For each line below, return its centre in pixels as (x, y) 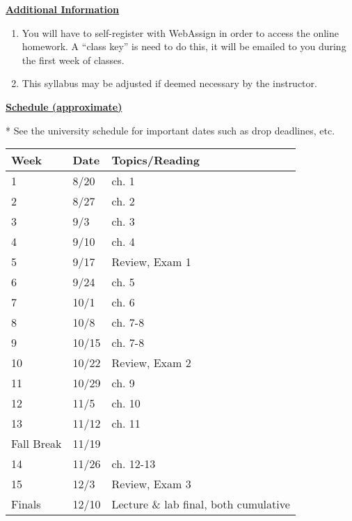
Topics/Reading (155, 160)
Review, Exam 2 (151, 363)
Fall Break (37, 444)
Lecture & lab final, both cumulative (201, 504)
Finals (26, 504)
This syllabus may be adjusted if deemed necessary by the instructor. (169, 83)
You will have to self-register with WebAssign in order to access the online (180, 32)
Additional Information (63, 9)
